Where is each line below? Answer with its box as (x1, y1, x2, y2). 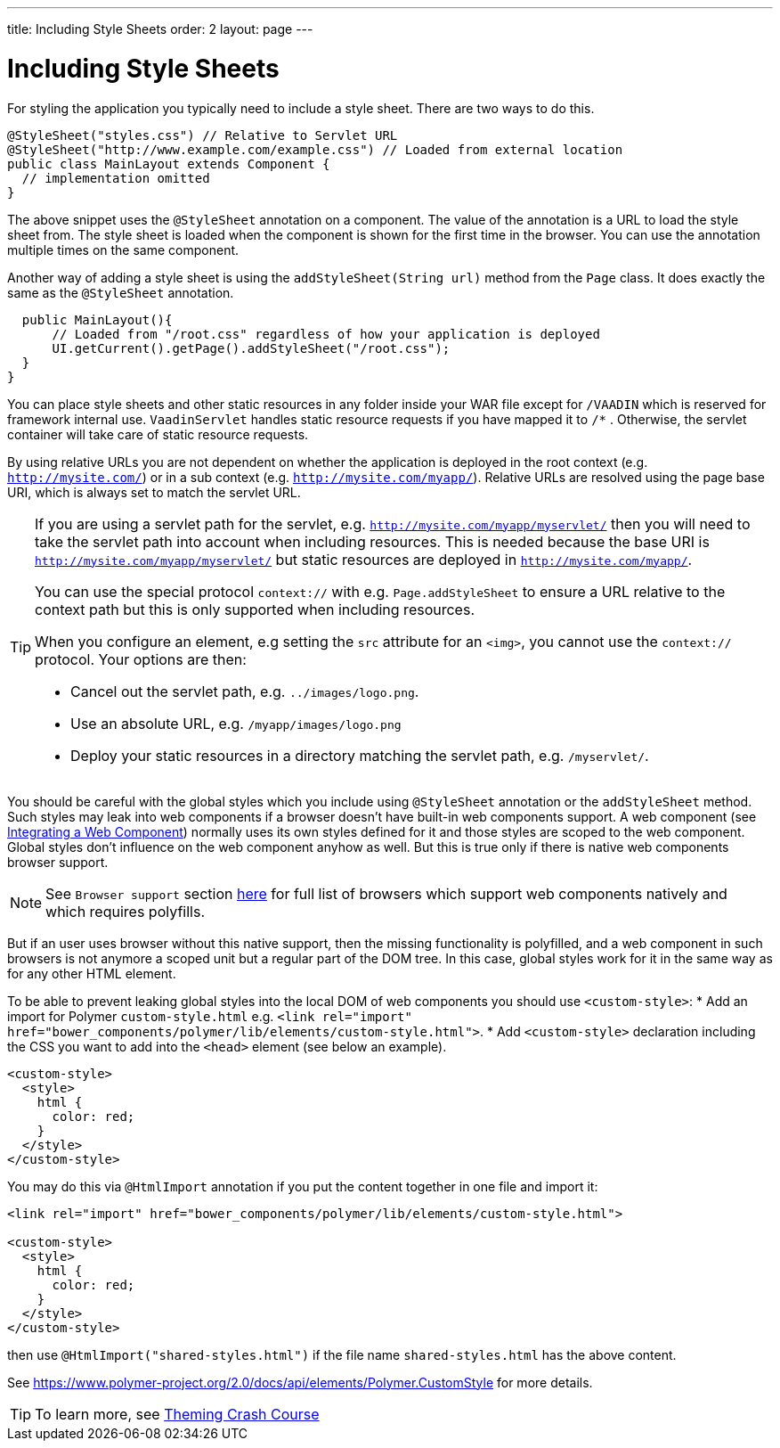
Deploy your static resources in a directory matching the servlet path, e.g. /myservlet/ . (70, 746, 649, 765)
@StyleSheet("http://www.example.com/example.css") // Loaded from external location (7, 142, 623, 157)
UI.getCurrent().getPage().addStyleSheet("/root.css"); (52, 340, 451, 356)
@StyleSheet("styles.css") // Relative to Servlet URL (7, 127, 398, 143)
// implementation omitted (21, 170, 210, 185)
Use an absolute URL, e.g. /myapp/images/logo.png (70, 714, 402, 732)
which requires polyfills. (45, 902, 206, 920)
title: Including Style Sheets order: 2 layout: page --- (7, 21, 313, 37)
